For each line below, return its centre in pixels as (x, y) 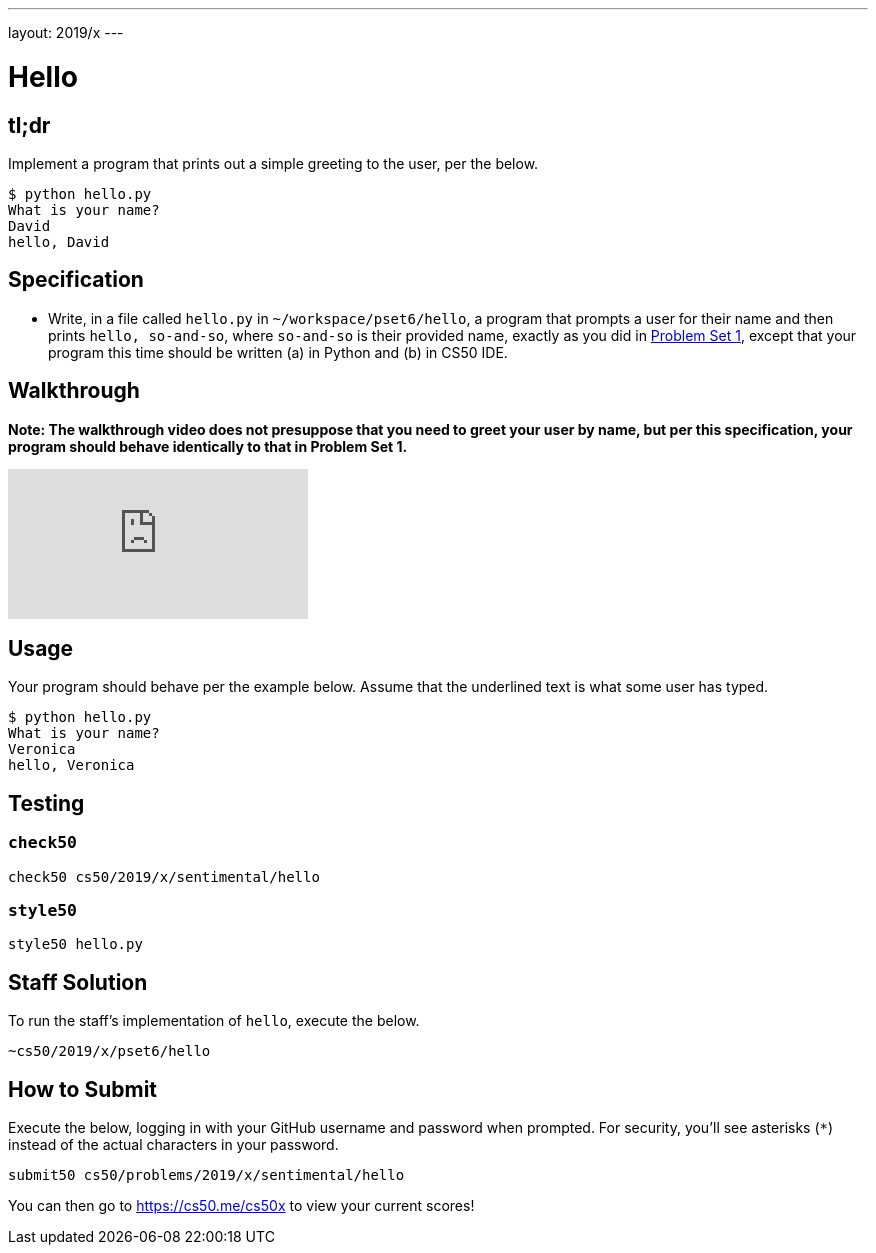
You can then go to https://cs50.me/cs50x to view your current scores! (241, 1206)
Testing (46, 803)
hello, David (59, 241)
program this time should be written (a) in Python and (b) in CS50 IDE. (278, 352)
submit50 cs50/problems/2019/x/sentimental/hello (206, 1175)
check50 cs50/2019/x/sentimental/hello (164, 876)
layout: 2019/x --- (66, 32)
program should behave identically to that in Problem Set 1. (208, 446)
